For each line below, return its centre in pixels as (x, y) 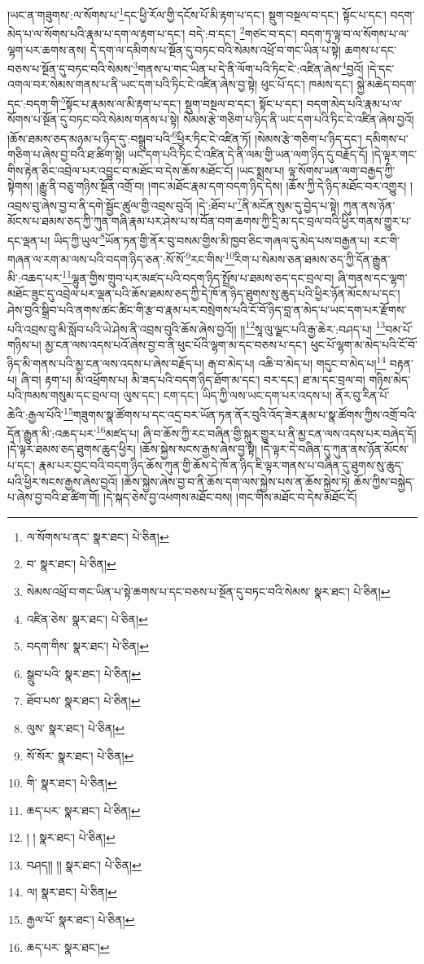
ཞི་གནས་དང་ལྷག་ (372, 277)
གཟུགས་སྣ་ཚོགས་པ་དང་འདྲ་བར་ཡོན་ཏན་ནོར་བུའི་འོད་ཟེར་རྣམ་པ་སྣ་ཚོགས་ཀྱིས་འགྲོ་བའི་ (245, 414)
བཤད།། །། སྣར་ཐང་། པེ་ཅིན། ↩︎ (84, 864)
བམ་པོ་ (399, 329)
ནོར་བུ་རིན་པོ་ (363, 395)
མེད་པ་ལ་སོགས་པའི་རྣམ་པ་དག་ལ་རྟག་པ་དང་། (96, 33)
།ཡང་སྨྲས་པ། (261, 170)
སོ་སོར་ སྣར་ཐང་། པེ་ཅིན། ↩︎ (80, 755)
